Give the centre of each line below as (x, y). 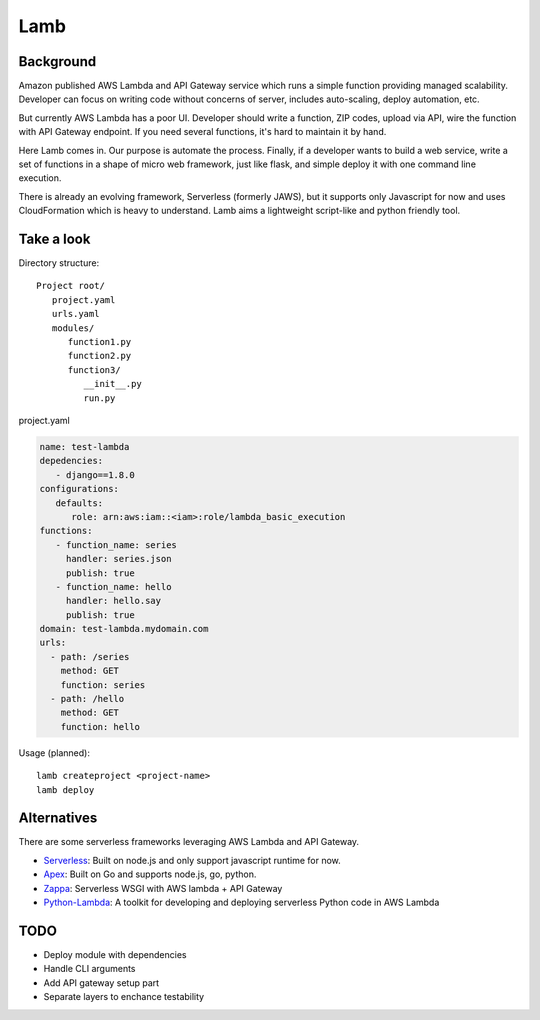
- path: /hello (87, 699)
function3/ (94, 369)
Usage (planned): (54, 752)
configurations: (79, 489)
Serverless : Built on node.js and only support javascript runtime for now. (192, 860)
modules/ (73, 328)
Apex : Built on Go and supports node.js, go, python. (150, 874)
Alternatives (58, 818)
